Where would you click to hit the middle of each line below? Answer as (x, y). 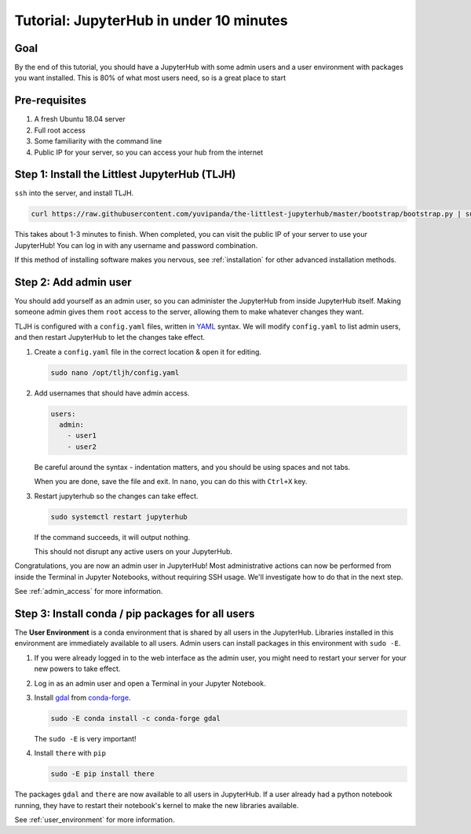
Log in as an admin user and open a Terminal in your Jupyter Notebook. (150, 683)
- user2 (82, 446)
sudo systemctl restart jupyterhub (119, 517)
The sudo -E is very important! (85, 738)
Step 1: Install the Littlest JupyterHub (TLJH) (125, 175)
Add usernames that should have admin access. (112, 393)
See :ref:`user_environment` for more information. (95, 820)
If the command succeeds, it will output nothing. (112, 537)
